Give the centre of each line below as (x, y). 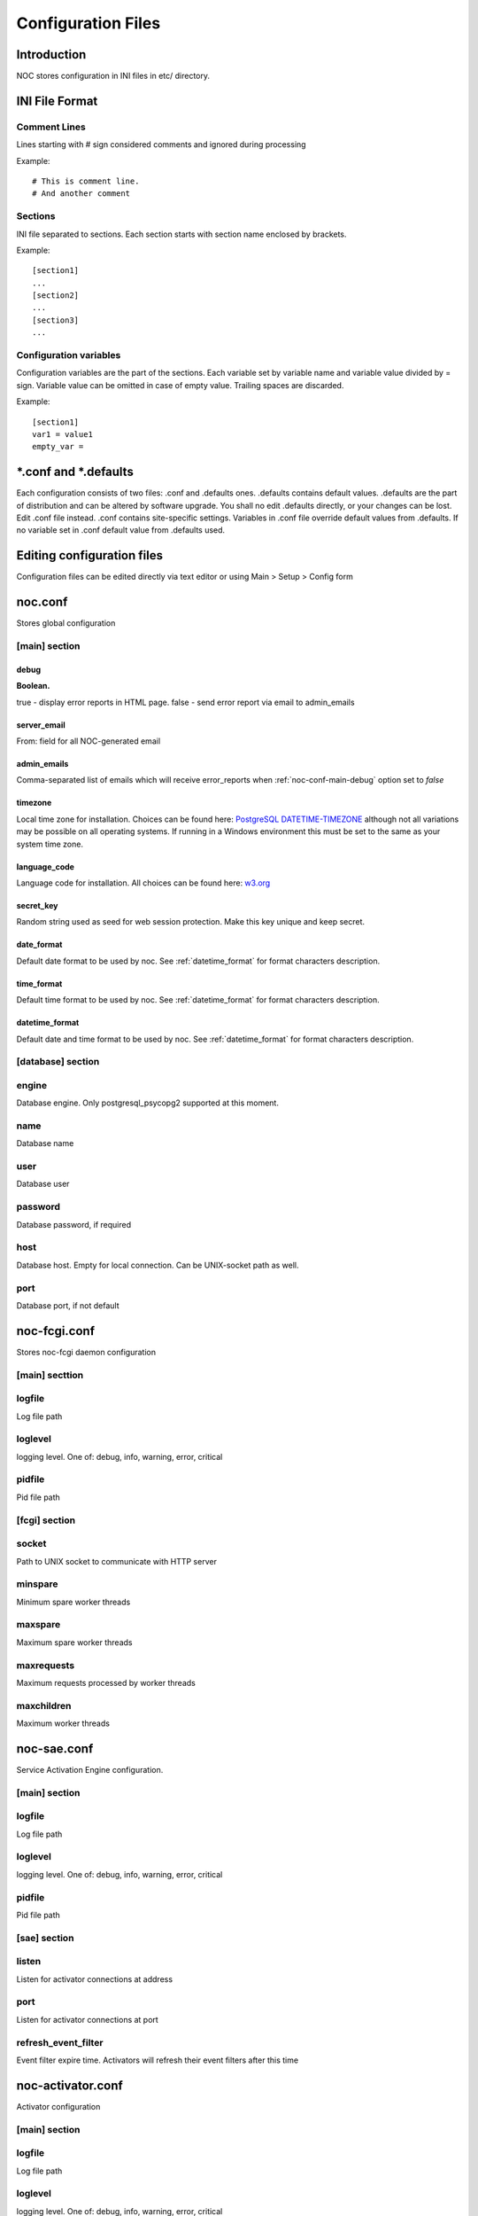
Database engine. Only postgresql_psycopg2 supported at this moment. (147, 1103)
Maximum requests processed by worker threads (106, 1682)
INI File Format (57, 101)
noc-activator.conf (69, 2085)
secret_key (37, 905)
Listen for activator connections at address (94, 1979)
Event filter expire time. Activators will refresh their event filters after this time (158, 2060)
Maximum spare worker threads (74, 1642)
